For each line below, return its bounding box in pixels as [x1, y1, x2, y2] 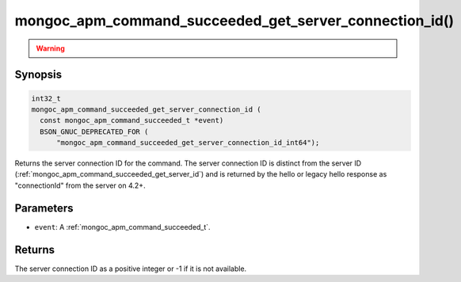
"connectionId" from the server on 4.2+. [14, 181, 146, 190]
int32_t [31, 93, 61, 103]
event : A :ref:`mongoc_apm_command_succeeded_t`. [34, 222, 211, 231]
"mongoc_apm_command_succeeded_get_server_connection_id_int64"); [56, 139, 320, 147]
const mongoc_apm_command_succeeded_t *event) [40, 116, 224, 125]
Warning [36, 44, 65, 53]
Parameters [14, 201, 74, 215]
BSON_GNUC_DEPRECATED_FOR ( [40, 127, 149, 136]
